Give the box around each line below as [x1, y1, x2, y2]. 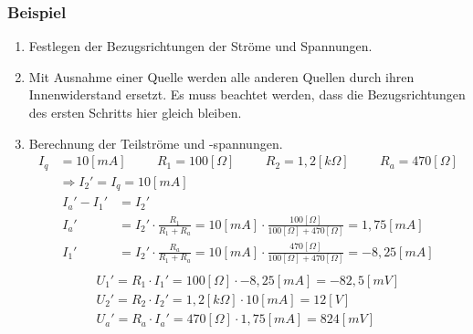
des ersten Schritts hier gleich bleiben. [28, 103, 242, 121]
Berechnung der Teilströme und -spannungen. [28, 133, 283, 152]
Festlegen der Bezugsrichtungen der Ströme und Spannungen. [28, 37, 373, 56]
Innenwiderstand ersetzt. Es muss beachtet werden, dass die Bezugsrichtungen [28, 85, 466, 104]
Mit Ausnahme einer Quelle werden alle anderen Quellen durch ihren [28, 67, 415, 86]
